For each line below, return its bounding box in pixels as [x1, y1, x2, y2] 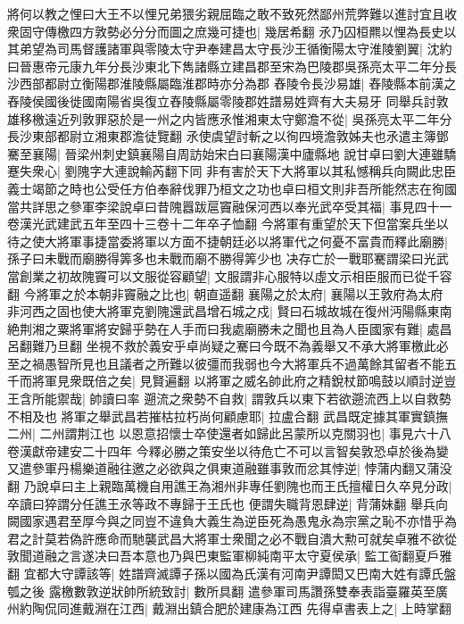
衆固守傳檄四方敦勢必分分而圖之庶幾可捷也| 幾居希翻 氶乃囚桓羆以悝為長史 [7, 21, 444, 40]
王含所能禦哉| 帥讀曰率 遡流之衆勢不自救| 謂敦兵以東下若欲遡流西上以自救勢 [7, 389, 452, 408]
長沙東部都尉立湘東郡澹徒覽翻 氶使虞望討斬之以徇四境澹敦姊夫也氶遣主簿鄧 [7, 127, 449, 146]
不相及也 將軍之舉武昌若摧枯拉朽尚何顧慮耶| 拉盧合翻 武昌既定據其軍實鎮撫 [7, 406, 448, 425]
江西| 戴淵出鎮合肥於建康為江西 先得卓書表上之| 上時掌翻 [119, 599, 452, 618]
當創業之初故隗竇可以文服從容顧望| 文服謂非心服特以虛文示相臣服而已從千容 [7, 266, 452, 285]
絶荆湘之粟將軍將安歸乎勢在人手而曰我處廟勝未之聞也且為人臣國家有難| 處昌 [7, 319, 452, 337]
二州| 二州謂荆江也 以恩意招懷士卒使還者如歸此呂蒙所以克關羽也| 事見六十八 [7, 424, 452, 443]
